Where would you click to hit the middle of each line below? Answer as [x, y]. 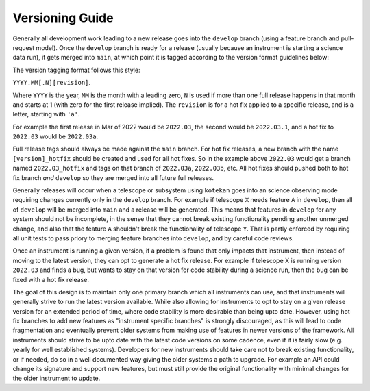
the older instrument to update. [57, 378]
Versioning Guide [63, 18]
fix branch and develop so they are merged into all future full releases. [113, 177]
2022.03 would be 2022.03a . [56, 136]
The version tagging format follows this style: [76, 70]
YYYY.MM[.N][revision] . [52, 83]
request [24, 47]
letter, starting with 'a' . [46, 114]
